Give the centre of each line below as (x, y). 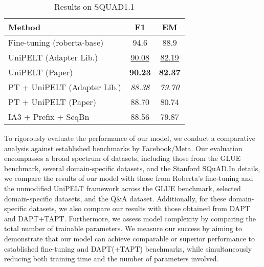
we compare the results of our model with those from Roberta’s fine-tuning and (129, 178)
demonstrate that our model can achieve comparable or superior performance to (130, 238)
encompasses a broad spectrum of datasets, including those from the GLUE (123, 158)
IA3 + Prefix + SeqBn (49, 117)
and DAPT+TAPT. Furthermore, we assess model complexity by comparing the (130, 218)
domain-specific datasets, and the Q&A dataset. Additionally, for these (115, 198)
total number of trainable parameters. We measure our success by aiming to (123, 228)
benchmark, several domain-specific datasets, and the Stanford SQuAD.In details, (132, 168)
